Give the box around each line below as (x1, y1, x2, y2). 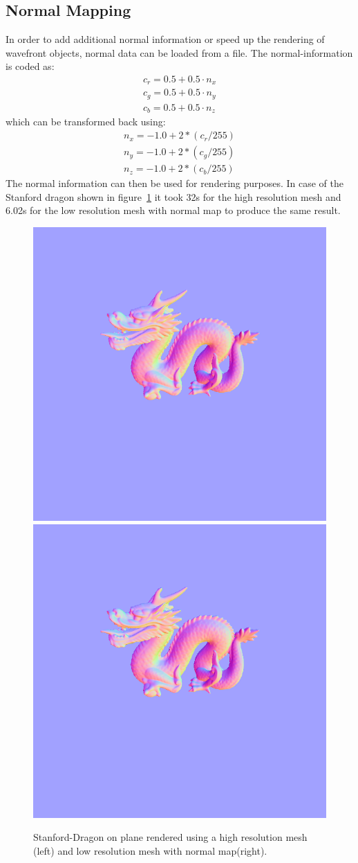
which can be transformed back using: (6, 114, 166, 129)
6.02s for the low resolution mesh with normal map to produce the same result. (6, 203, 341, 217)
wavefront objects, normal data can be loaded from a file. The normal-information (6, 45, 353, 60)
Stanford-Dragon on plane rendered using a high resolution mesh (33, 830, 308, 844)
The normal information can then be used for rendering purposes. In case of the (6, 176, 344, 190)
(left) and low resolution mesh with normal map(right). (33, 843, 267, 857)
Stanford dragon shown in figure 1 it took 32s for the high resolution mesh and (6, 189, 341, 204)
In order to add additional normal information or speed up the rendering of (6, 32, 325, 46)
